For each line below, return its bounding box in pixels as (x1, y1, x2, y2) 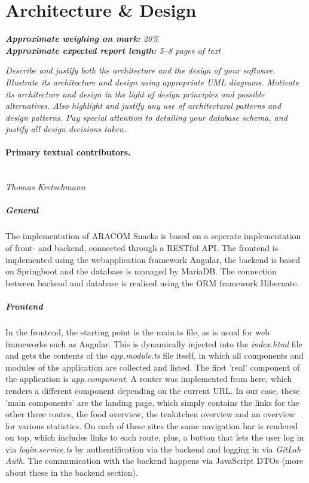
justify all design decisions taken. (5, 123, 127, 135)
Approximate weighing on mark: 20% (5, 32, 159, 45)
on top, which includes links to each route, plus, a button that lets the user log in (5, 431, 304, 444)
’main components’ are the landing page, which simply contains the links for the (5, 396, 299, 408)
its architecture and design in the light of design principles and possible (5, 87, 265, 100)
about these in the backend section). (5, 466, 138, 479)
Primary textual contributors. (5, 146, 131, 158)
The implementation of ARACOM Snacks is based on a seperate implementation (5, 230, 301, 242)
